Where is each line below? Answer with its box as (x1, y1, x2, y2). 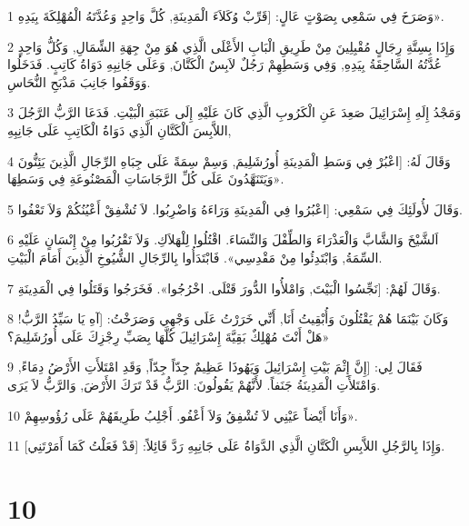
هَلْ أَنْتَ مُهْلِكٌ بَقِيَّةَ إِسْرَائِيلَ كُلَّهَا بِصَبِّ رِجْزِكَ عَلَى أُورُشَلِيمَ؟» (7, 326, 330, 345)
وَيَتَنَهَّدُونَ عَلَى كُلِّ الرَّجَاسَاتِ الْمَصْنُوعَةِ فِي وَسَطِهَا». (7, 169, 284, 188)
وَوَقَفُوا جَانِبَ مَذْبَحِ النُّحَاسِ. (7, 72, 151, 91)
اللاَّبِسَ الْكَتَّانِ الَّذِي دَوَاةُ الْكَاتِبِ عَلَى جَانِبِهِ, (7, 120, 232, 139)
